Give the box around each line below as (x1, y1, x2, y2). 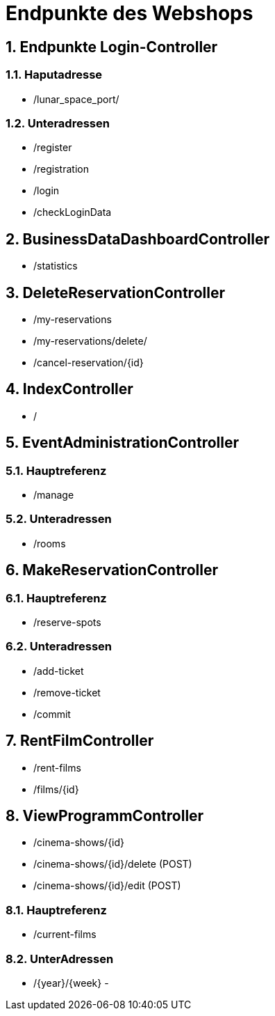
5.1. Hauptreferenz (6, 463, 107, 478)
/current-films (33, 928, 97, 941)
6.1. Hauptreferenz (6, 591, 107, 605)
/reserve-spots (33, 616, 101, 629)
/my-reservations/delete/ (33, 334, 147, 347)
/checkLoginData (33, 206, 112, 219)
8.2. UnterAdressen (6, 951, 114, 966)
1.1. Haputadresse (6, 68, 103, 82)
